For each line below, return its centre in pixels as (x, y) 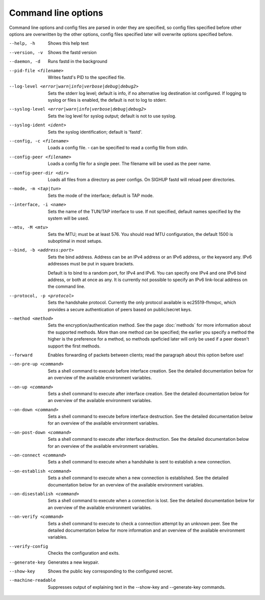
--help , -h (22, 43)
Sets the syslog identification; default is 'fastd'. (95, 132)
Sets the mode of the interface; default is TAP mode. (101, 195)
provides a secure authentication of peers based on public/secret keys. (120, 309)
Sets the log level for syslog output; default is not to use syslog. (112, 116)
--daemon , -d (25, 62)
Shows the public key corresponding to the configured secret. (110, 571)
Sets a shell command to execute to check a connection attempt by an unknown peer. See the (143, 523)
